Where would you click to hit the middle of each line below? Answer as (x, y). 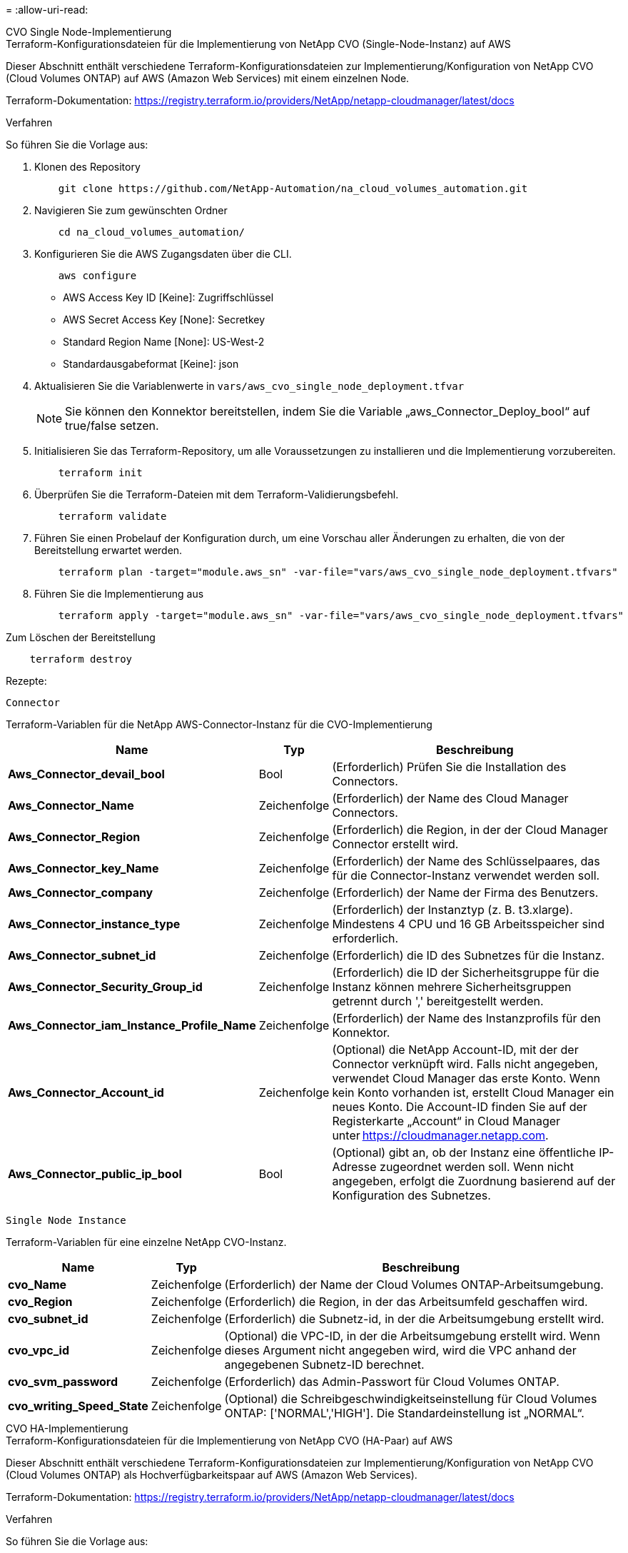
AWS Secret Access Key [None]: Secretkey (164, 320)
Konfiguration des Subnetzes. (411, 1195)
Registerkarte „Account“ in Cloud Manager (446, 1121)
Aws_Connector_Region (74, 837)
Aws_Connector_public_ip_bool (95, 1174)
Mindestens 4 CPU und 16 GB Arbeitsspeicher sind (469, 924)
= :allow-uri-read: (47, 10)
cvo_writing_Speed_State (78, 1406)
